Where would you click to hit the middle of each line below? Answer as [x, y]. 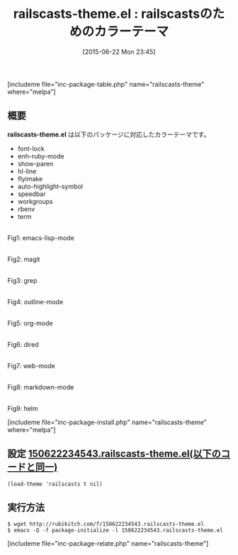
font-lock [31, 149]
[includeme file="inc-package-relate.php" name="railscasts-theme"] [108, 544]
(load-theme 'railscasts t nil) [55, 484]
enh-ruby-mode [41, 156]
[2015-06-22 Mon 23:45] [119, 52]
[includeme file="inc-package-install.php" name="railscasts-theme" [107, 422]
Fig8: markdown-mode [41, 387]
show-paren [35, 163]
